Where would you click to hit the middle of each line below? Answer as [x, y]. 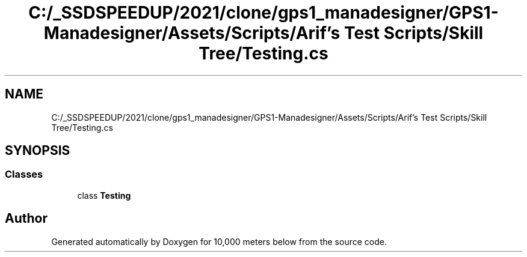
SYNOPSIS [38, 151]
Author [26, 219]
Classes [24, 174]
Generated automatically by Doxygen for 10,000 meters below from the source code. [219, 241]
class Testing [104, 195]
